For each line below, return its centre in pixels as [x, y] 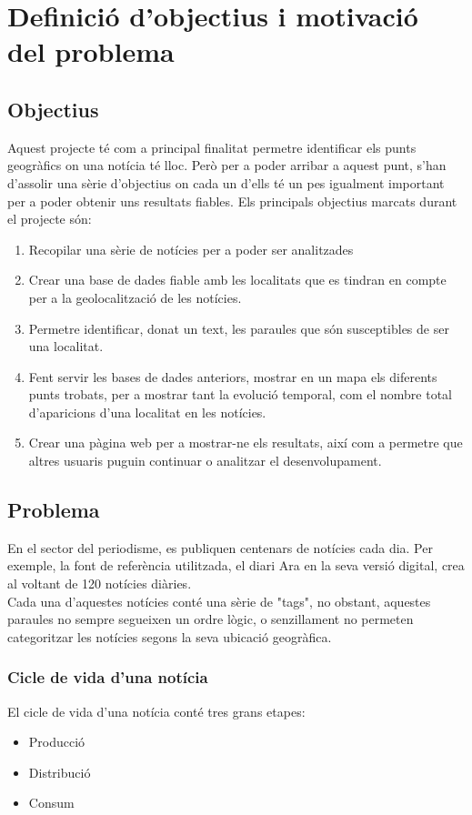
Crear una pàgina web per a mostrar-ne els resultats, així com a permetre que [246, 443]
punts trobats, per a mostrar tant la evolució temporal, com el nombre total [240, 394]
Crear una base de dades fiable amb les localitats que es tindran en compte [237, 280]
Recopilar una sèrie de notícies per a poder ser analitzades [191, 249]
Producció [57, 742]
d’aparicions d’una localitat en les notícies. [147, 412]
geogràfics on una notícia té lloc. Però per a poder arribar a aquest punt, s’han [227, 165]
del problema [91, 51]
